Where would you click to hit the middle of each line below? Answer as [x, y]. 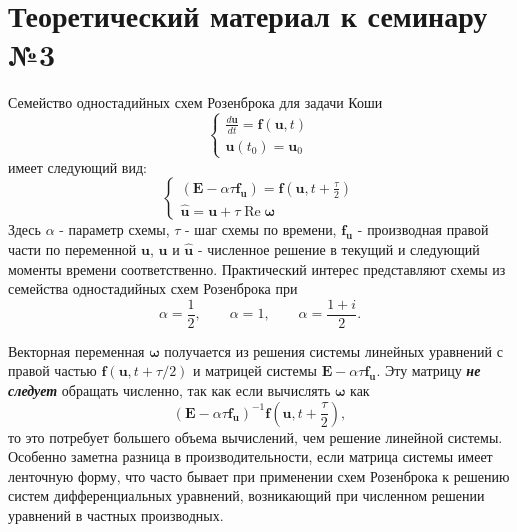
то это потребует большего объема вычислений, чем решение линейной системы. [255, 436]
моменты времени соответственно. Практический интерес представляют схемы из [257, 268]
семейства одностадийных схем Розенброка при [153, 288]
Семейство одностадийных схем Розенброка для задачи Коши [195, 102]
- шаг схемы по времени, [261, 229]
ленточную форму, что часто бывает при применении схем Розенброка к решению [259, 475]
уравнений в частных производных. [116, 515]
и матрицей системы [255, 370]
